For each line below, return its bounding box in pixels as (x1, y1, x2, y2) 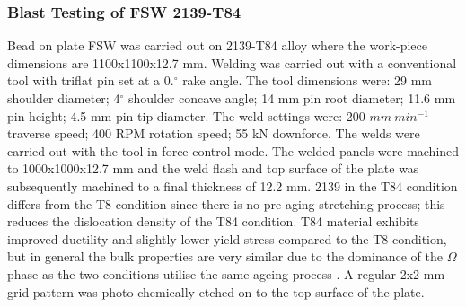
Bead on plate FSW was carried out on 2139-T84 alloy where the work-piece (7, 36, 428, 55)
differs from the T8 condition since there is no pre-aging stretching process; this (7, 194, 445, 213)
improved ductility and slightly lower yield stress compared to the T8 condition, (7, 229, 447, 248)
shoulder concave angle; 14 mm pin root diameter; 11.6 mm (127, 89, 456, 107)
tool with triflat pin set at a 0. (7, 71, 174, 90)
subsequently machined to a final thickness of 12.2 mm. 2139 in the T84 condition (7, 176, 458, 195)
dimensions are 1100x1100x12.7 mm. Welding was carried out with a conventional (7, 53, 457, 72)
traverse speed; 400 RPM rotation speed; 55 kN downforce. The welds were (7, 124, 420, 143)
